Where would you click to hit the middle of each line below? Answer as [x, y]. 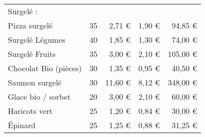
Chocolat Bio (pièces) [45, 68]
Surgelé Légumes [37, 40]
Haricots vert [30, 111]
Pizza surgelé [30, 25]
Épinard [22, 125]
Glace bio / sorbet [39, 96]
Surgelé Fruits [32, 54]
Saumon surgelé [35, 82]
